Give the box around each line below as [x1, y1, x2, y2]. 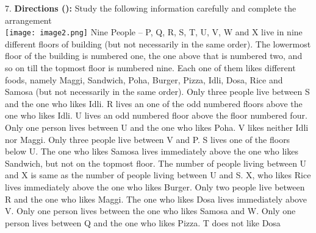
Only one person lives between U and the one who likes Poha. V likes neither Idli [5, 121, 309, 133]
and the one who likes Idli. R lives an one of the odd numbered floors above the [5, 97, 303, 110]
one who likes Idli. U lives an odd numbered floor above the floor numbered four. [5, 109, 307, 122]
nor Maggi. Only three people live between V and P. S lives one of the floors [5, 133, 290, 145]
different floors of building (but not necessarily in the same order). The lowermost [5, 37, 311, 50]
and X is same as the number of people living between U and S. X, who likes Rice [5, 169, 311, 181]
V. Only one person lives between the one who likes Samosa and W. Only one [5, 204, 296, 217]
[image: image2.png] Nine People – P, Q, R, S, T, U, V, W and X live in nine [5, 26, 303, 38]
